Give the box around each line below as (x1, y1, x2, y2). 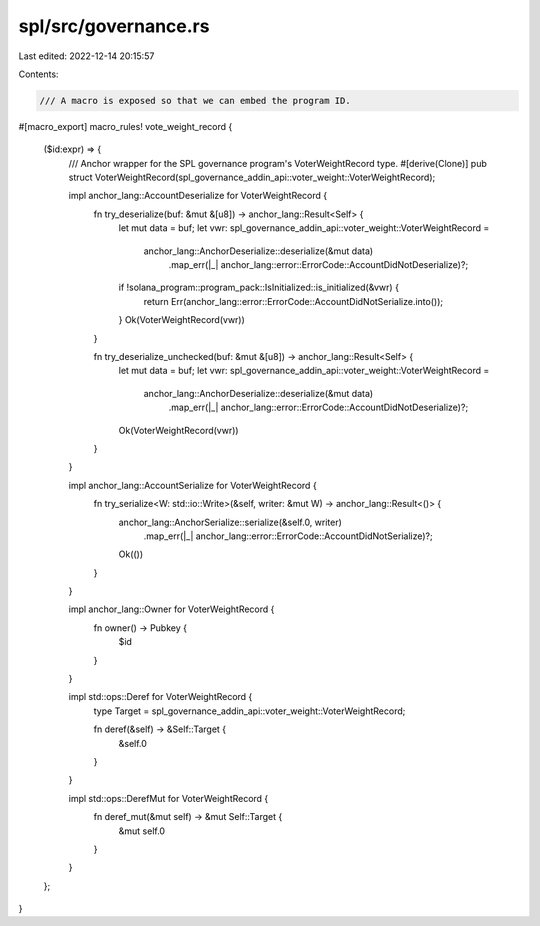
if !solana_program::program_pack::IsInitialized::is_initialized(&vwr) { (118, 281, 400, 294)
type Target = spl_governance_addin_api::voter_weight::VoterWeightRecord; (93, 705, 406, 717)
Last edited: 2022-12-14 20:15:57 (18, 50, 155, 62)
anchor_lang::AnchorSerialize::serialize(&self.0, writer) (118, 516, 342, 528)
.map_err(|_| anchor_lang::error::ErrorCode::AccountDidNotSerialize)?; (143, 530, 434, 542)
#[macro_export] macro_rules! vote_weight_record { (18, 120, 233, 132)
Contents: (18, 68, 59, 80)
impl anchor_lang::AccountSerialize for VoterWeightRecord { (68, 479, 317, 491)
